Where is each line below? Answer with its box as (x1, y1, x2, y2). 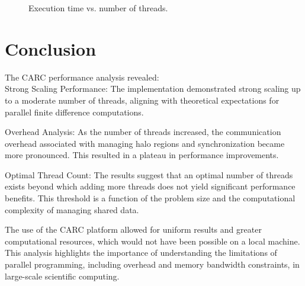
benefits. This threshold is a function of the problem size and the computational (5, 192, 296, 204)
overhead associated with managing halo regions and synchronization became (5, 137, 285, 149)
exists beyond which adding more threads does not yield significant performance (5, 180, 296, 192)
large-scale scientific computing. (5, 269, 120, 282)
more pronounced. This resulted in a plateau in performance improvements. (5, 149, 279, 161)
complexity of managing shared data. (5, 203, 139, 216)
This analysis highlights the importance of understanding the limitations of (5, 246, 277, 259)
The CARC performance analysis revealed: (5, 70, 159, 83)
